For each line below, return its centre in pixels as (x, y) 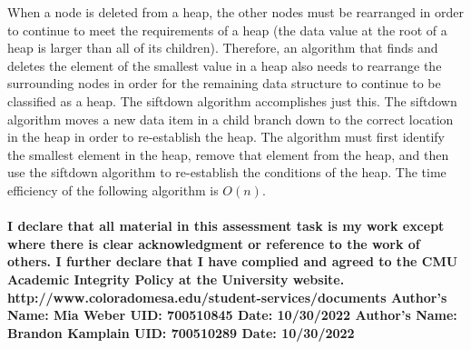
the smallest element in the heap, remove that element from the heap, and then (228, 154)
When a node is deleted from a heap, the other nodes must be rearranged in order (235, 12)
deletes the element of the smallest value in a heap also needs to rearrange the (225, 65)
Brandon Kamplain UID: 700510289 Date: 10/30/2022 (181, 332)
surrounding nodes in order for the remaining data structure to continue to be (224, 83)
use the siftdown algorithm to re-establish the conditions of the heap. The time (227, 172)
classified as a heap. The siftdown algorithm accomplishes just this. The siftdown (232, 100)
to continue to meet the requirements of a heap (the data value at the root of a (227, 30)
